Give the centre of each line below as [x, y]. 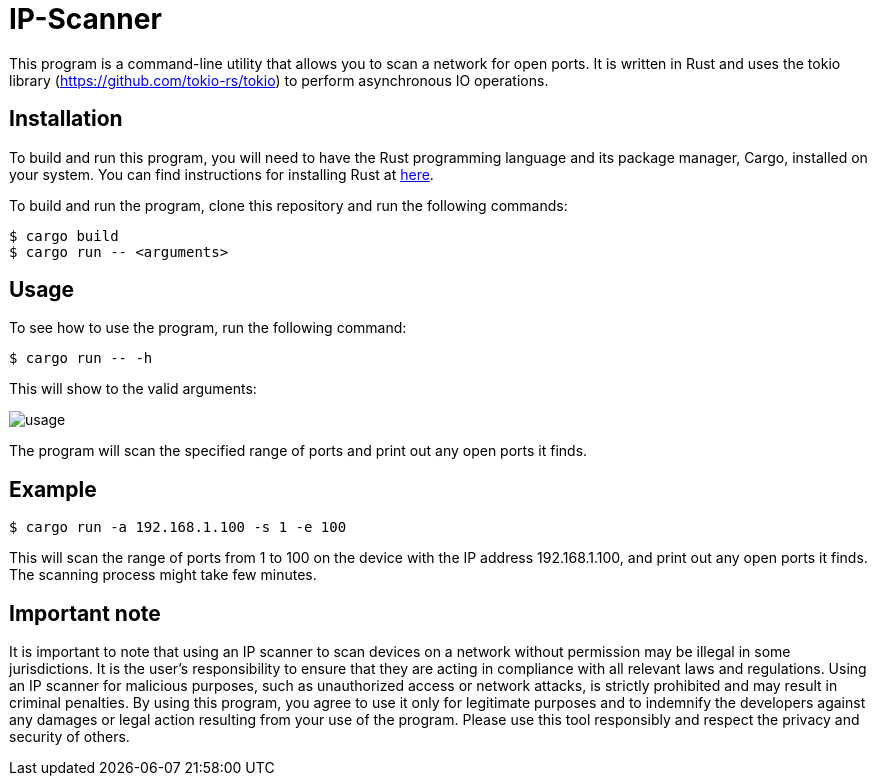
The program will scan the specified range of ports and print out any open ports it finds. [298, 451]
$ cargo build [64, 235]
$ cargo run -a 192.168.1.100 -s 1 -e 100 [178, 527]
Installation [66, 119]
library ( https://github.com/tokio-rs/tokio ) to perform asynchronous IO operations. [279, 80]
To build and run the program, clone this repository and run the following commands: [288, 205]
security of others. [69, 737]
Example [53, 489]
